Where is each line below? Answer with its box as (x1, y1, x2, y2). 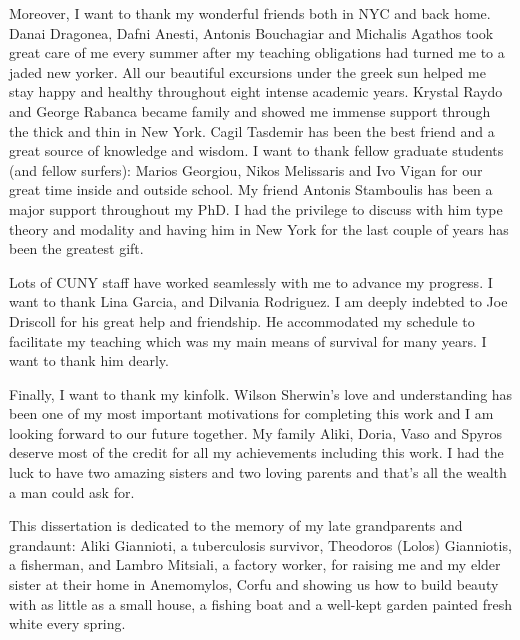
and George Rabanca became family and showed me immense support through (9, 100, 491, 121)
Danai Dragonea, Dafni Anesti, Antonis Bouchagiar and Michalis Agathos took (9, 22, 494, 43)
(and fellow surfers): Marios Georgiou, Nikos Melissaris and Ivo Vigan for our (9, 159, 483, 180)
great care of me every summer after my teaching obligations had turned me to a (9, 42, 505, 63)
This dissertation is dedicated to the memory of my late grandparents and (9, 515, 463, 536)
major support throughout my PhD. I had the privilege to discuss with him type (9, 198, 503, 219)
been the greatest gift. (9, 238, 144, 259)
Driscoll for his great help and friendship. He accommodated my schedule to (9, 310, 475, 331)
